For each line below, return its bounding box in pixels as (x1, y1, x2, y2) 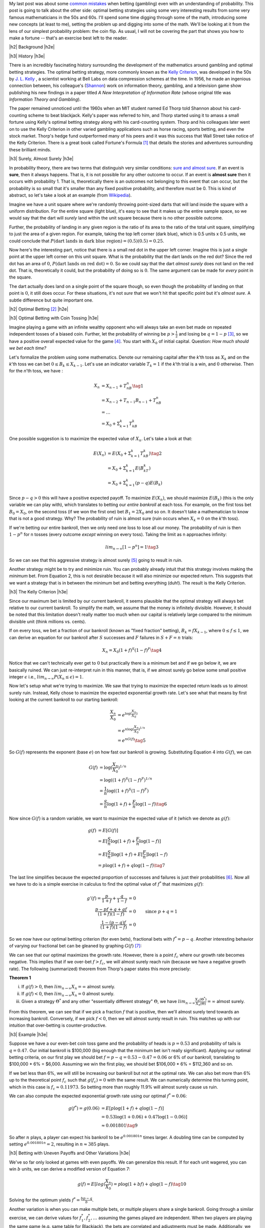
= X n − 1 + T (101, 383, 127, 390)
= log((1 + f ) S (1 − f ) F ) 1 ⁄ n (99, 777, 153, 783)
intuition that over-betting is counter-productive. (9, 1022, 106, 1029)
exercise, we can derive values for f (9, 1215, 82, 1221)
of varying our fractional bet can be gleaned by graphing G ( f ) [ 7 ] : (9, 943, 142, 949)
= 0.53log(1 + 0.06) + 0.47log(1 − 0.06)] (101, 1114, 187, 1119)
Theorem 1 (9, 975, 31, 980)
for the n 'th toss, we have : (9, 368, 63, 374)
